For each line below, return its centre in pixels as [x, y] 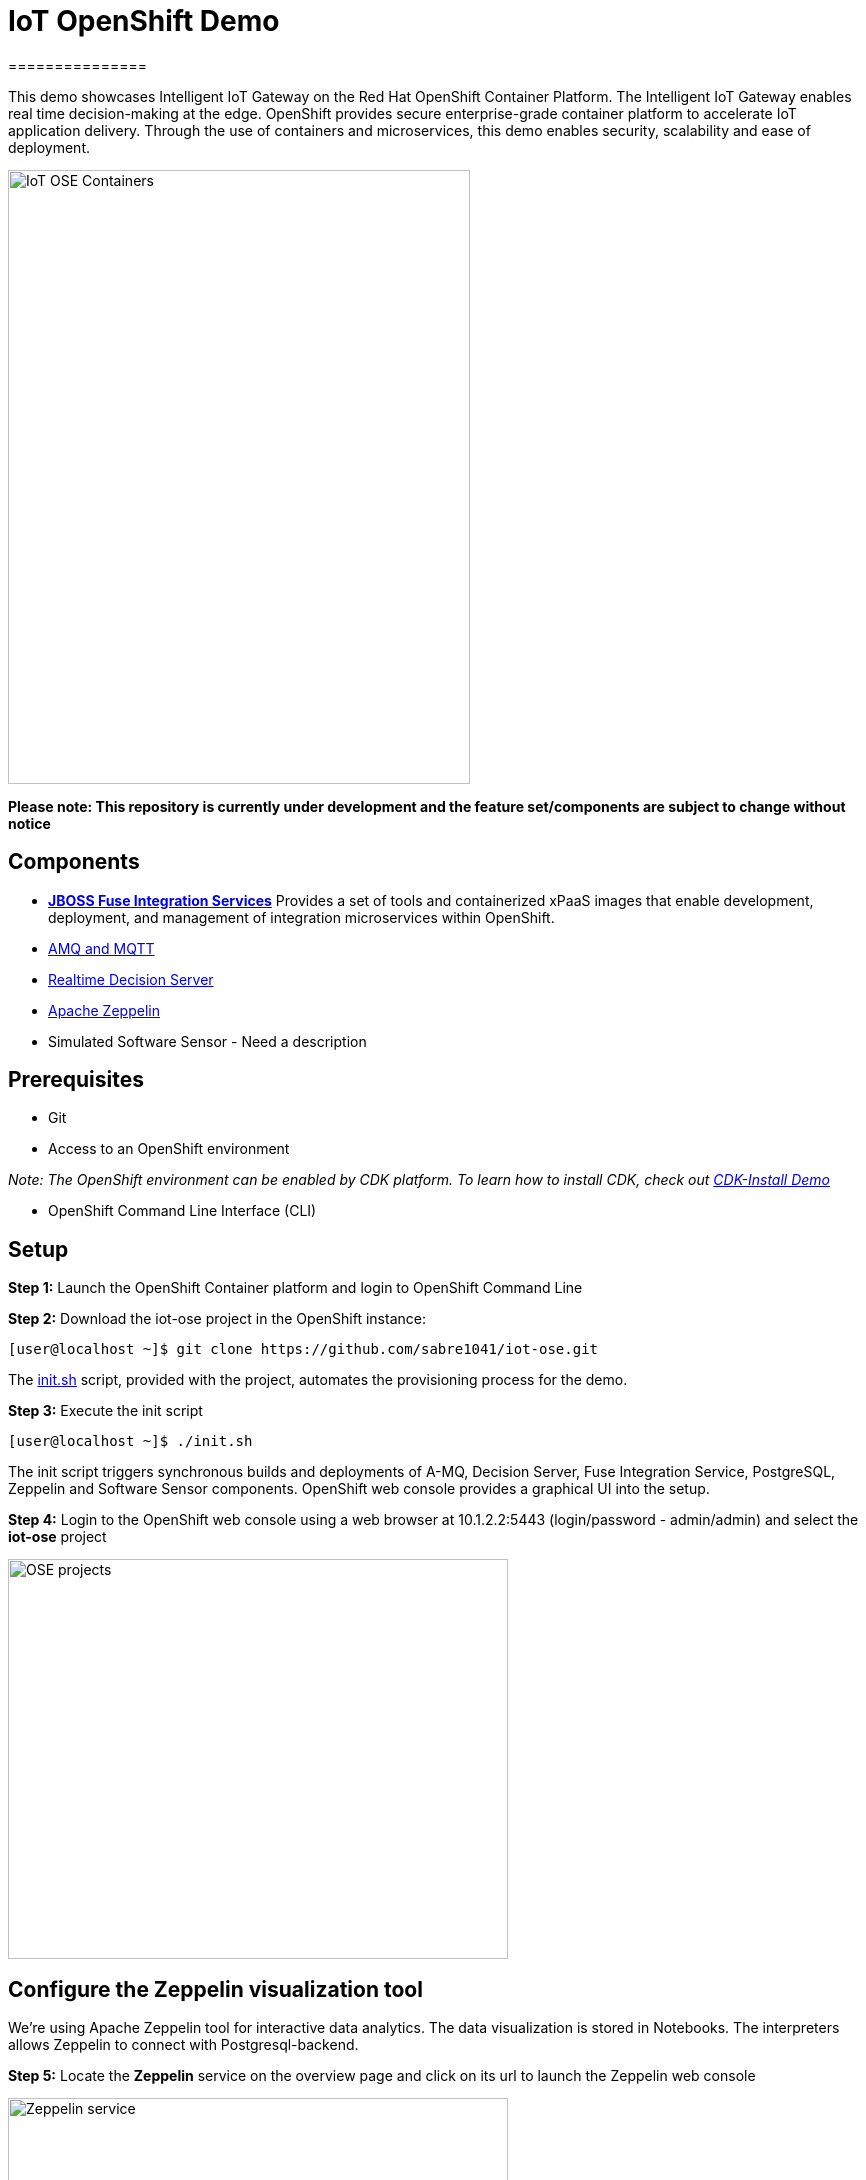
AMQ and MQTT [101, 948]
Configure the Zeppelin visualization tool [215, 1989]
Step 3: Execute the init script [105, 1411]
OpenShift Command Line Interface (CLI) [182, 1211]
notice [29, 823]
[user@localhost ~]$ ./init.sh [130, 1441]
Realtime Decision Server [131, 979]
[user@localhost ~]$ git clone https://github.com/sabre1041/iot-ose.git [303, 1349]
